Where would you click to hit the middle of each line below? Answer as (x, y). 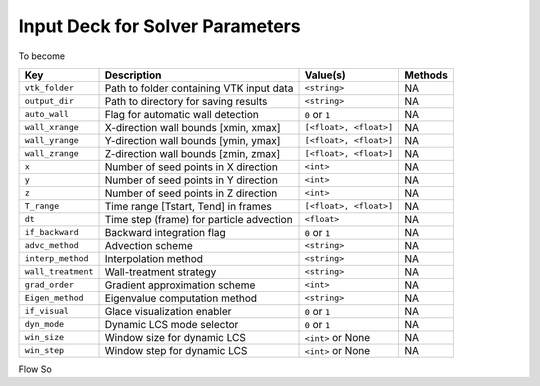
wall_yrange (51, 140)
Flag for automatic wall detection (181, 114)
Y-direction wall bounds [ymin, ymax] (192, 140)
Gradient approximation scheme (180, 285)
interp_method (56, 258)
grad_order (49, 285)
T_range (42, 206)
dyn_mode (44, 324)
